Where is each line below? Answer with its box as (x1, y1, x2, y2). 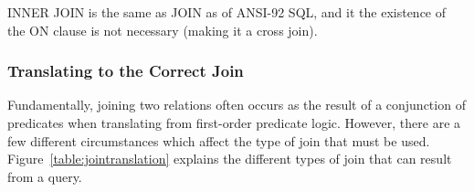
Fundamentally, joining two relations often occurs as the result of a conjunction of (7, 95, 466, 114)
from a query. (7, 166, 82, 186)
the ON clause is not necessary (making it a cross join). (7, 20, 318, 39)
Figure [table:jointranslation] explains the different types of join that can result (7, 149, 452, 168)
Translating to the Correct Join (7, 59, 244, 82)
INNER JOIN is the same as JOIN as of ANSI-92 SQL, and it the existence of (7, 3, 447, 21)
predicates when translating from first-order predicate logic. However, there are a (7, 113, 461, 132)
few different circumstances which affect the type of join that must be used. (7, 131, 430, 150)
